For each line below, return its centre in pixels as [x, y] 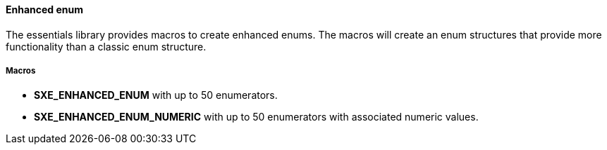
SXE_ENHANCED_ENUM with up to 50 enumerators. [156, 95]
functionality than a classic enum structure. [106, 46]
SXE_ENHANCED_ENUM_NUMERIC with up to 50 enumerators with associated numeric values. [256, 117]
